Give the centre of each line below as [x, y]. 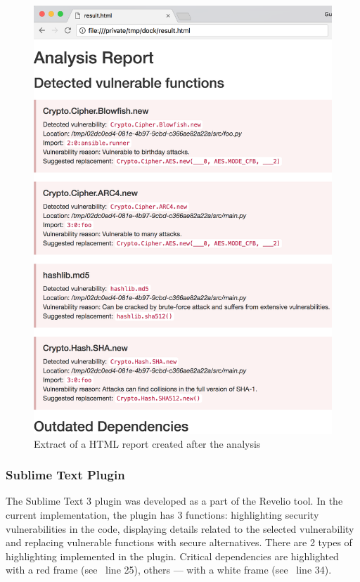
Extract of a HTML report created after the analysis [147, 443]
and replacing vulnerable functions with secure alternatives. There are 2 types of [179, 542]
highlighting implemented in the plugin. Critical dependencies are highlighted [172, 556]
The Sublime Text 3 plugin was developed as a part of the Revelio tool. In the [174, 501]
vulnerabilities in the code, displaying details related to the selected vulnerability [180, 528]
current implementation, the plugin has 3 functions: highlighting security [162, 514]
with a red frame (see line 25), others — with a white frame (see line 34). [169, 570]
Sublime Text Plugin [65, 475]
